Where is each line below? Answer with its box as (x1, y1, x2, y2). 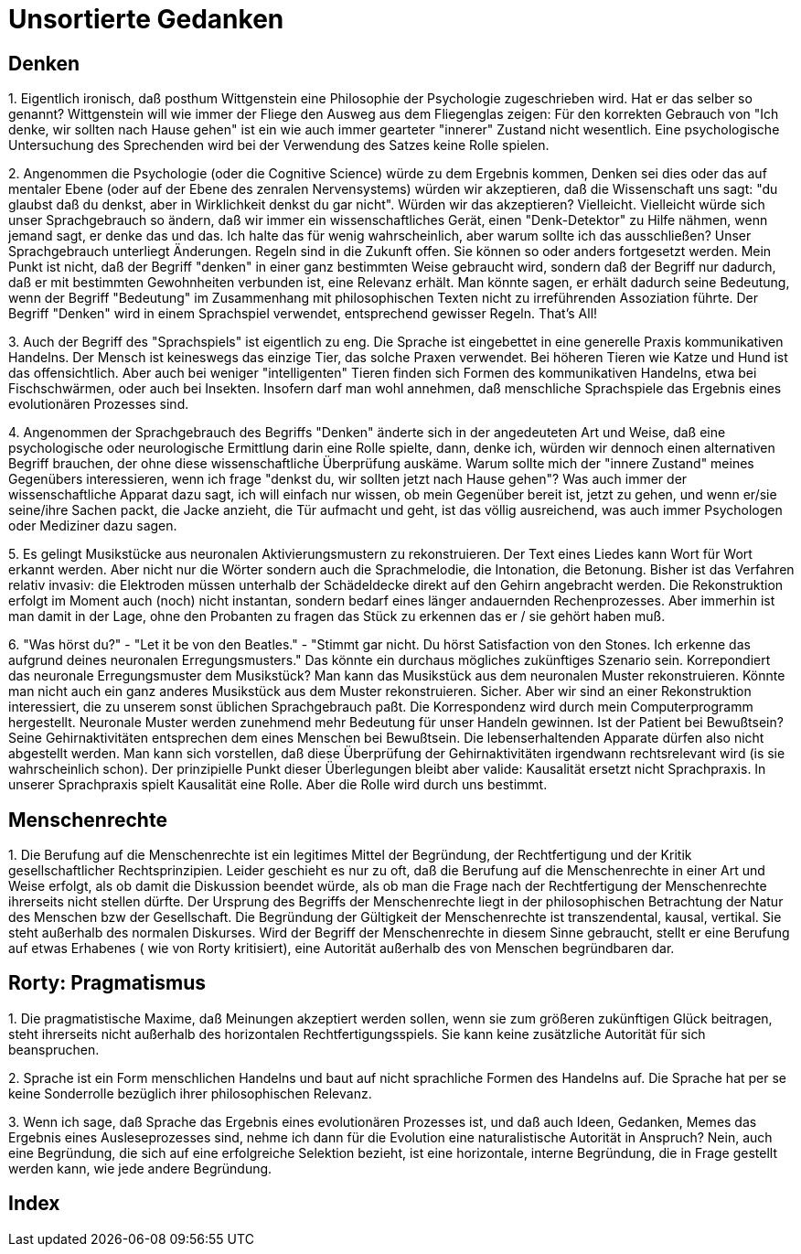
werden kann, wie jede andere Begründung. (8, 1160, 272, 1176)
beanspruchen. (8, 1041, 100, 1057)
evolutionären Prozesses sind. (8, 396, 189, 413)
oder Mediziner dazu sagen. (8, 518, 177, 534)
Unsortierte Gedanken (8, 4, 284, 35)
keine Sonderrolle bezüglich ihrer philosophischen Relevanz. (8, 1085, 372, 1101)
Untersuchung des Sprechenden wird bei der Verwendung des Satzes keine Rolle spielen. (8, 137, 550, 154)
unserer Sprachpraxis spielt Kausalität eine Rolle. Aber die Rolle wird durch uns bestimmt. (8, 777, 548, 793)
